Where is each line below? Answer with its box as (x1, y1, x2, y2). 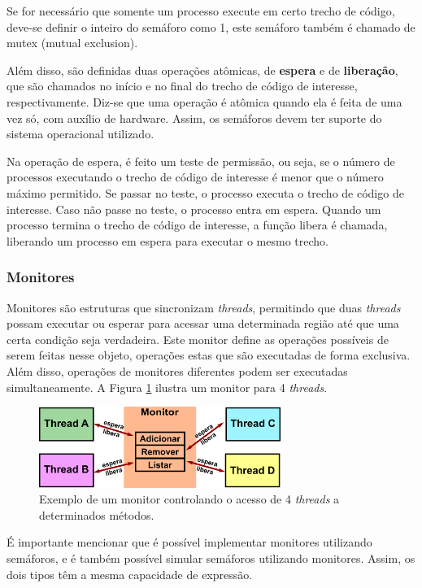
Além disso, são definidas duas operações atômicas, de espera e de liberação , (7, 61, 398, 78)
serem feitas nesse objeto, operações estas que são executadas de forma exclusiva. (7, 346, 411, 364)
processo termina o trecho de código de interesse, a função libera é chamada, (7, 216, 388, 233)
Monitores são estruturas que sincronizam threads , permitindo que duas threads (7, 298, 401, 316)
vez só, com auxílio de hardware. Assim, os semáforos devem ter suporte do (7, 109, 382, 126)
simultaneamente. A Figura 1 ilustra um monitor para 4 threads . (7, 378, 328, 395)
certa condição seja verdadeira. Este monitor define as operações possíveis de (7, 330, 389, 347)
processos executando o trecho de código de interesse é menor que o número (7, 168, 384, 185)
